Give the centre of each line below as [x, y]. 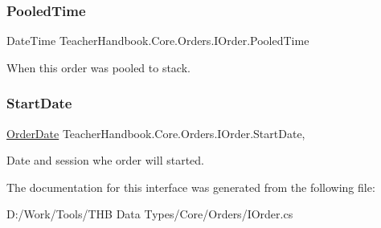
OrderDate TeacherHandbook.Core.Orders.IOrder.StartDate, [156, 133]
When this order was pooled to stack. [98, 67]
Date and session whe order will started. [105, 160]
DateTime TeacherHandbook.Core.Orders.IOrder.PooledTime [158, 41]
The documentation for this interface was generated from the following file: [191, 187]
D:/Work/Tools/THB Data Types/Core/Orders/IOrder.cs [150, 214]
